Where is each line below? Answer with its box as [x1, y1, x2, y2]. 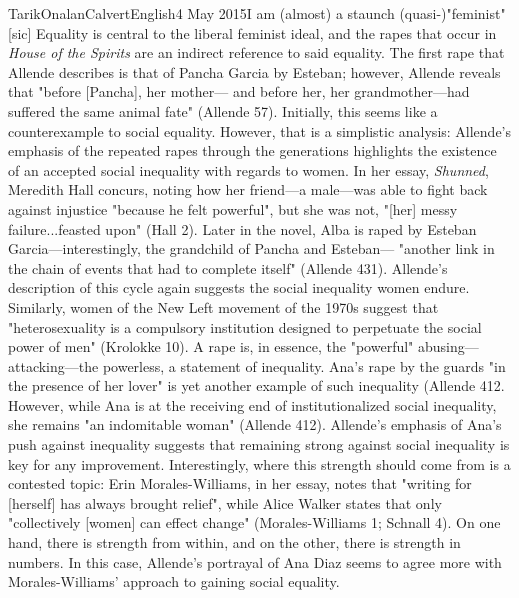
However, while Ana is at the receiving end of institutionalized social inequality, [8, 394, 497, 415]
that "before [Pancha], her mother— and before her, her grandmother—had [8, 81, 470, 102]
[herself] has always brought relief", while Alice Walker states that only [8, 492, 442, 513]
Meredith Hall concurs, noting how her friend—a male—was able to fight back [8, 179, 488, 200]
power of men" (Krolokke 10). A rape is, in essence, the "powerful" [8, 336, 414, 357]
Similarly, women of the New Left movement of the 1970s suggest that [8, 296, 439, 317]
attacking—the [8, 355, 99, 376]
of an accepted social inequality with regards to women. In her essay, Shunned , [8, 159, 489, 180]
